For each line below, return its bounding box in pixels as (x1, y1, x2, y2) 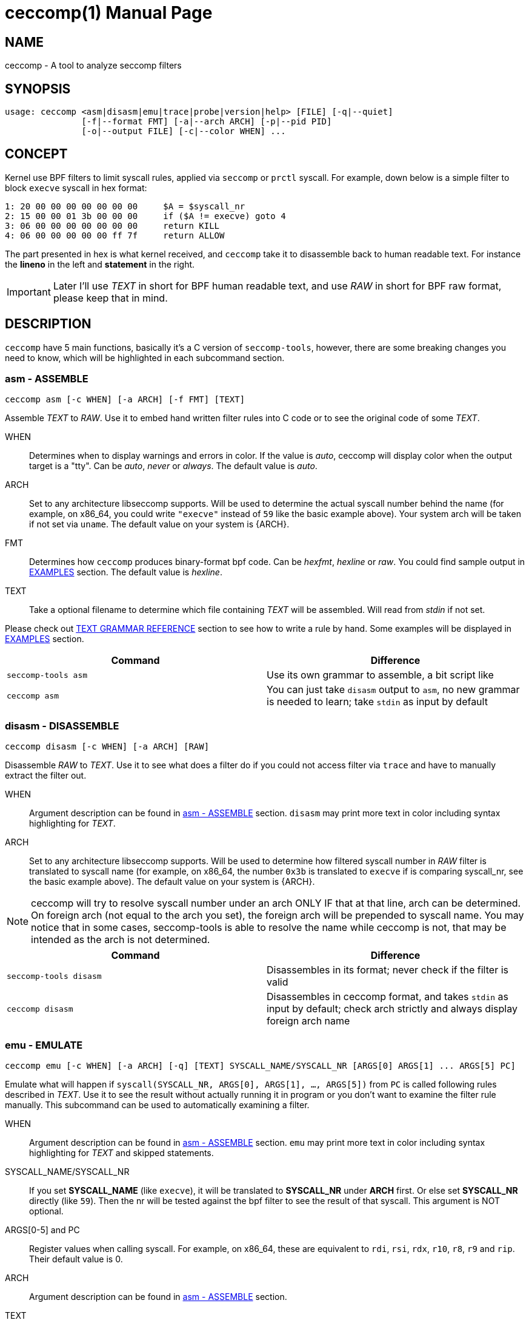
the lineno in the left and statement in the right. (5, 259, 195, 269)
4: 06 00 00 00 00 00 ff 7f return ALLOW (5, 230, 225, 240)
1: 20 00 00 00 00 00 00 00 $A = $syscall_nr (5, 201, 245, 211)
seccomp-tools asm (7, 670, 88, 680)
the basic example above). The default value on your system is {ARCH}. (29, 876, 315, 887)
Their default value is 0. (29, 1253, 123, 1264)
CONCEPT (5, 146, 68, 162)
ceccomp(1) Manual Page (5, 2, 213, 23)
